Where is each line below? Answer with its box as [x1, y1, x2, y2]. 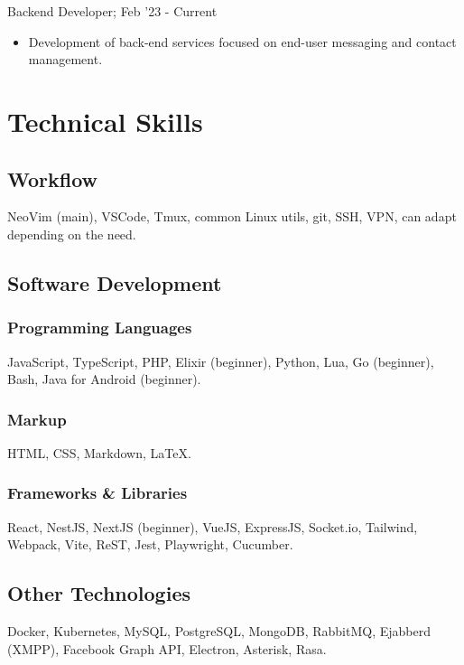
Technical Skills [7, 102, 203, 139]
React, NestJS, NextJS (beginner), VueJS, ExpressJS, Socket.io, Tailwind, [7, 517, 418, 536]
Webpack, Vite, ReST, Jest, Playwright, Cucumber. [7, 535, 293, 554]
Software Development [7, 268, 222, 296]
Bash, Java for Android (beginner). [7, 370, 201, 389]
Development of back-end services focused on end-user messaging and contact [28, 32, 457, 51]
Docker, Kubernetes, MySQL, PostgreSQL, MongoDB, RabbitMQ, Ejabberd [7, 622, 431, 641]
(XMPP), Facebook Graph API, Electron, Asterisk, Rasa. [7, 639, 327, 658]
